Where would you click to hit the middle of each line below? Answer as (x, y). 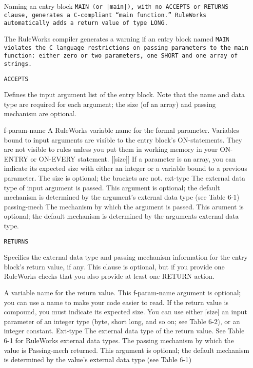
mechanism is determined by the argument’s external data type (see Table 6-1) (122, 197)
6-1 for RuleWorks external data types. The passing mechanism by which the (119, 340)
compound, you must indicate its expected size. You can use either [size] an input (126, 312)
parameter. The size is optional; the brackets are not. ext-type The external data (125, 178)
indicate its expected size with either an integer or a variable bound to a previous (126, 168)
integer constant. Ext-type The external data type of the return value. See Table (124, 331)
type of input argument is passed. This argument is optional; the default (112, 187)
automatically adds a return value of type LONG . (86, 23)
